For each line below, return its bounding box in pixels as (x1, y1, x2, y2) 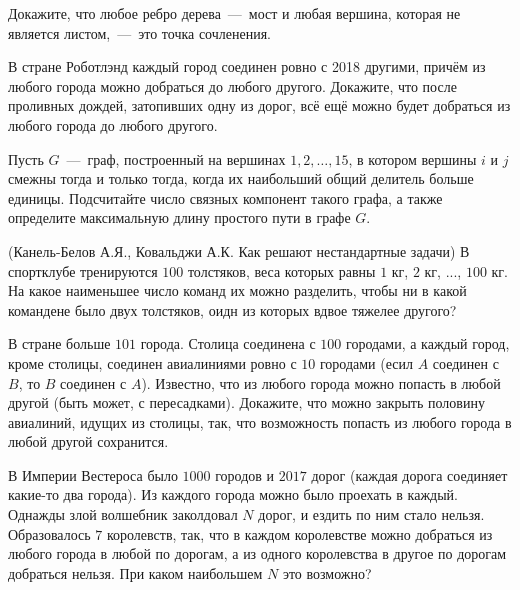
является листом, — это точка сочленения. (8, 22, 272, 43)
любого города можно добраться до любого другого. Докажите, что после (8, 75, 457, 96)
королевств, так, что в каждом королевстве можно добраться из (106, 523, 493, 544)
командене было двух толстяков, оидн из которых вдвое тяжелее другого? (8, 299, 457, 320)
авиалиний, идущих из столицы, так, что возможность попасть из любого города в (8, 411, 512, 432)
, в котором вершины (348, 148, 477, 169)
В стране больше (8, 333, 111, 354)
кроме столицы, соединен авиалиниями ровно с (8, 352, 297, 373)
